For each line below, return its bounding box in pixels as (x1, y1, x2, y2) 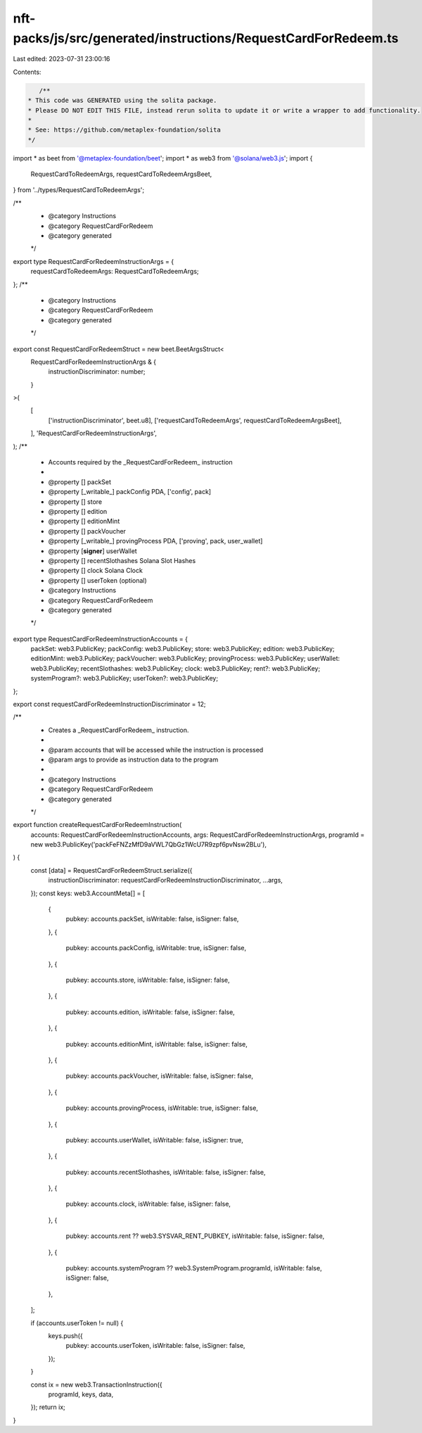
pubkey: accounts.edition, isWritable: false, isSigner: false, (65, 1007, 235, 1016)
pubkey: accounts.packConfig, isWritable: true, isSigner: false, (65, 944, 246, 952)
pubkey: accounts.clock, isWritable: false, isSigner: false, (65, 1200, 231, 1208)
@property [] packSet (48, 477, 112, 486)
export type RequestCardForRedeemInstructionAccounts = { (13, 634, 188, 643)
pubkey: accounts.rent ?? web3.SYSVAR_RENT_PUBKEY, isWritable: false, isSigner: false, (65, 1232, 325, 1240)
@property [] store (48, 497, 102, 506)
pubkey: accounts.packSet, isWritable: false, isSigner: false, (65, 915, 239, 923)
